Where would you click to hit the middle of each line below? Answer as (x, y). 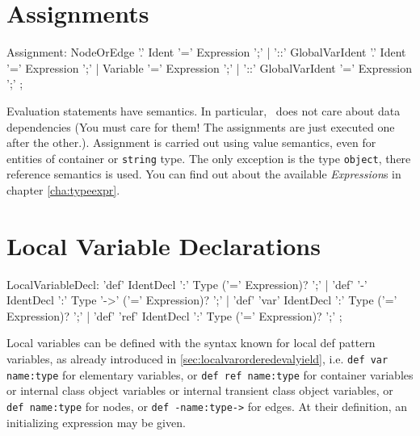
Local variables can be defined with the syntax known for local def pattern (191, 343)
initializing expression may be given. (96, 422)
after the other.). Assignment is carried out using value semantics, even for (191, 143)
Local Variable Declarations (164, 245)
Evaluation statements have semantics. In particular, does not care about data (204, 110)
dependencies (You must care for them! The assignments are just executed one (201, 126)
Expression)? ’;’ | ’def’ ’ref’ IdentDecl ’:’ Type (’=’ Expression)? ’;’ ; (174, 315)
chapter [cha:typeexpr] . (63, 189)
